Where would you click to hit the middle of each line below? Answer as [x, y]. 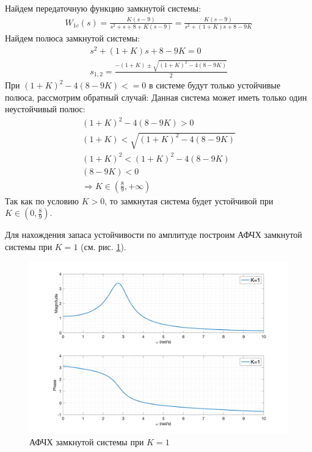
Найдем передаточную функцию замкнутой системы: [103, 8]
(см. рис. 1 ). [103, 246]
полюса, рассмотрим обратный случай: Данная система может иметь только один [156, 97]
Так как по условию [42, 200]
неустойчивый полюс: [45, 109]
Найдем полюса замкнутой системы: [73, 38]
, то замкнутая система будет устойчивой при [189, 200]
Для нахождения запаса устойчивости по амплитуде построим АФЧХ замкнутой [154, 235]
